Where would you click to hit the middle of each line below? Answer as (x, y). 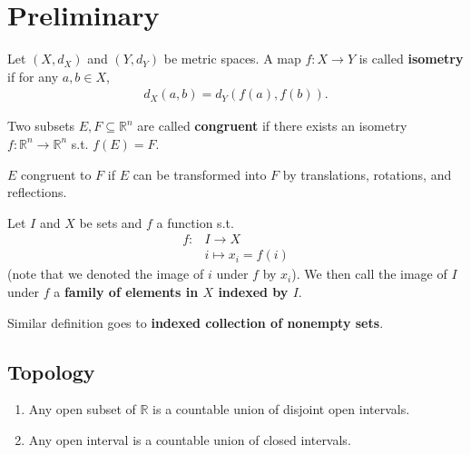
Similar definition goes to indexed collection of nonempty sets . (196, 322)
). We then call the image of (369, 274)
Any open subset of (82, 409)
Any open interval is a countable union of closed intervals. (190, 439)
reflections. (37, 192)
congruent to (56, 174)
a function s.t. (195, 222)
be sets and (111, 222)
